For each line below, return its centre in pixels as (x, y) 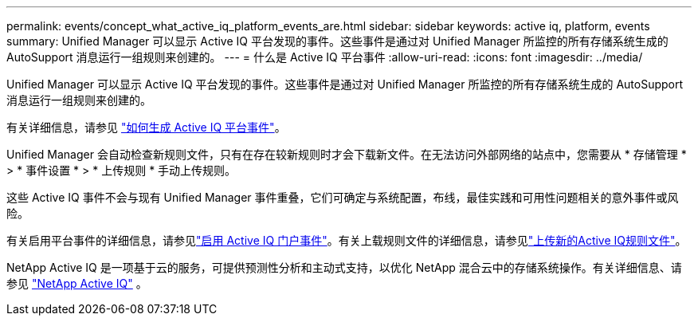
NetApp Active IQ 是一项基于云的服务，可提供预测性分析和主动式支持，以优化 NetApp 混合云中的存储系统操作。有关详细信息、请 (344, 267)
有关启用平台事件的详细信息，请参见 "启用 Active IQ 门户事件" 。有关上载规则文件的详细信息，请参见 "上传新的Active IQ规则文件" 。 (347, 240)
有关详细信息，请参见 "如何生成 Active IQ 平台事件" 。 (146, 127)
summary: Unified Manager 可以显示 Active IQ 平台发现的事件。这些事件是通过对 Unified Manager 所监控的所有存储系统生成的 (337, 41)
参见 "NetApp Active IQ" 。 (77, 283)
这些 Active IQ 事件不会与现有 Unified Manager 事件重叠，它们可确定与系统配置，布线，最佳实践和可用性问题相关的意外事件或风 (343, 197)
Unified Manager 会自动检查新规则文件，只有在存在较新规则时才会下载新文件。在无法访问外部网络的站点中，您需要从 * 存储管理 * (347, 154)
